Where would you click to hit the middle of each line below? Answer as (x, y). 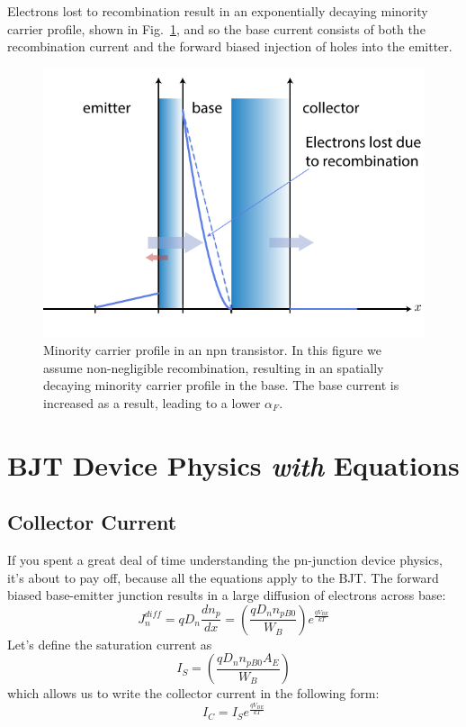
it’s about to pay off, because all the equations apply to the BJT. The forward (223, 577)
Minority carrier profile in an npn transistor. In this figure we (212, 350)
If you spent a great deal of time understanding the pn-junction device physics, (225, 559)
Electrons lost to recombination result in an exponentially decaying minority (218, 11)
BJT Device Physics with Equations (233, 465)
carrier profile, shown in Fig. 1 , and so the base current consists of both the (216, 28)
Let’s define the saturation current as (110, 644)
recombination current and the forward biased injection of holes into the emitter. (230, 46)
